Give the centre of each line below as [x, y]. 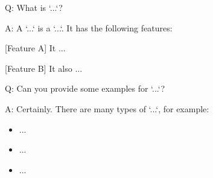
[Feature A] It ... [35, 48]
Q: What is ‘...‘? [34, 7]
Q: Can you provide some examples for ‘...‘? [85, 88]
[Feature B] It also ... [44, 68]
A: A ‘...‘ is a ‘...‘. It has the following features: [89, 27]
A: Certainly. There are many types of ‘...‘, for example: [107, 108]
